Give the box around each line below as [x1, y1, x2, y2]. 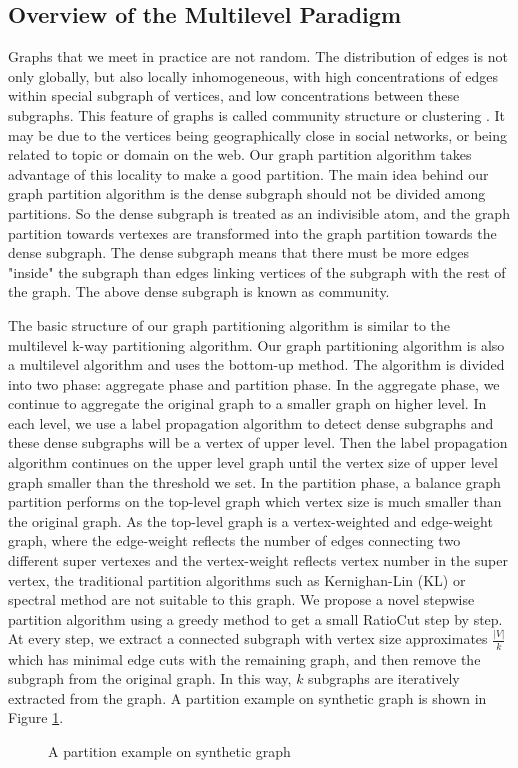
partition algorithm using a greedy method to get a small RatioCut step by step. [8, 608, 503, 629]
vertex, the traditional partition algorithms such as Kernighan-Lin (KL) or [8, 569, 466, 590]
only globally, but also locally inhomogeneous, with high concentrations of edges [8, 65, 498, 86]
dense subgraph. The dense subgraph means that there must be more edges [8, 242, 470, 263]
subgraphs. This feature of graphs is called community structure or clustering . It [8, 104, 506, 125]
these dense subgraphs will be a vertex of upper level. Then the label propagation [8, 432, 508, 453]
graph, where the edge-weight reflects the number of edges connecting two [8, 530, 461, 551]
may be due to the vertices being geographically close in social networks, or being [8, 124, 507, 145]
